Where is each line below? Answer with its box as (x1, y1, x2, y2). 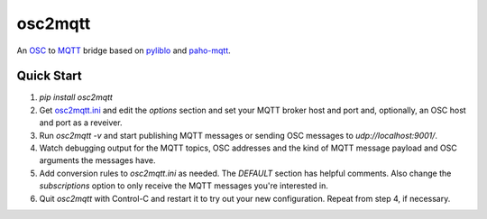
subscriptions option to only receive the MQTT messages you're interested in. (39, 180, 329, 191)
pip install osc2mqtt (39, 92, 113, 103)
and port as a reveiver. (39, 117, 123, 128)
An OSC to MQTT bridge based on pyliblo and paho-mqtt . (16, 45, 232, 56)
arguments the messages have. (39, 155, 157, 166)
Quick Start (16, 68, 82, 84)
